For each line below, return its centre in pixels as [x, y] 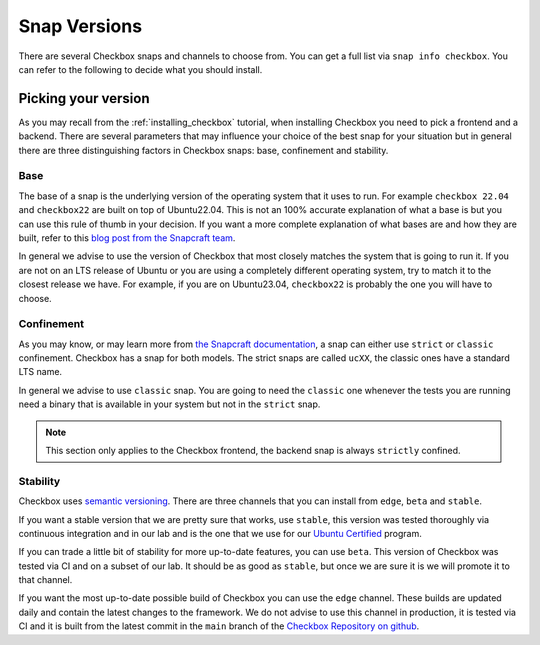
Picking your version [84, 98]
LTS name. [40, 372]
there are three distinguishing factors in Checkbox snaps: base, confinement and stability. [203, 150]
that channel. [45, 580]
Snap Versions [80, 26]
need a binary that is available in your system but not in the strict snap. [169, 404]
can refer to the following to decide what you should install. [140, 69]
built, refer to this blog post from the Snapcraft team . [127, 237]
